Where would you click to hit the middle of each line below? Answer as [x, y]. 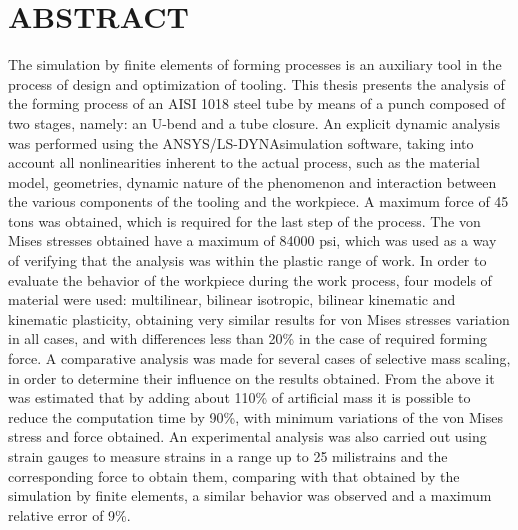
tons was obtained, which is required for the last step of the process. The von [244, 220]
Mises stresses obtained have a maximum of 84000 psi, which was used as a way [252, 240]
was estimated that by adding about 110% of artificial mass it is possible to [239, 397]
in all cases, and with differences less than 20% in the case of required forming [247, 338]
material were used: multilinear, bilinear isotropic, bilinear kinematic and [232, 299]
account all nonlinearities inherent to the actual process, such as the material [244, 162]
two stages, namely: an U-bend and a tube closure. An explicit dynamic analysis [254, 122]
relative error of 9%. [69, 514]
